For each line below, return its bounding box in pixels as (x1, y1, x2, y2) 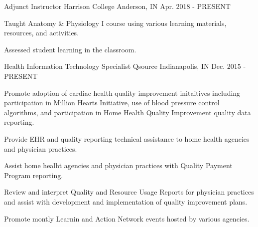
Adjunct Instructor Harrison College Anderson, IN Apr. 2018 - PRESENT (4, 1, 231, 11)
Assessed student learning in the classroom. (4, 44, 136, 54)
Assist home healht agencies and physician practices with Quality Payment (4, 160, 233, 171)
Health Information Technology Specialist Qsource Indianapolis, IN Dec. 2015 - (4, 61, 246, 71)
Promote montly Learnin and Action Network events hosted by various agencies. (4, 213, 250, 224)
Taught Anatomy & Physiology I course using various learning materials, (4, 17, 227, 28)
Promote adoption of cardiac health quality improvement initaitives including (4, 87, 241, 98)
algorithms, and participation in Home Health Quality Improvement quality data (4, 107, 251, 117)
